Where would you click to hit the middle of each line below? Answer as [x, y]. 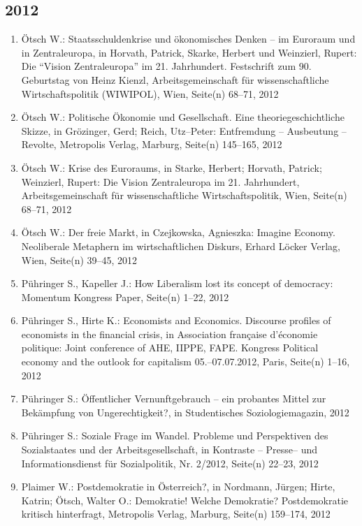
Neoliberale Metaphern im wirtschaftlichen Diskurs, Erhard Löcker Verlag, [181, 246]
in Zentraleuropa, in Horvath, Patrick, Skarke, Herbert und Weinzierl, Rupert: [189, 52]
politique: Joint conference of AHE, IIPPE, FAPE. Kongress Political [170, 348]
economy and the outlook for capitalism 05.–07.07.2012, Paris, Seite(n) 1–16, [186, 361]
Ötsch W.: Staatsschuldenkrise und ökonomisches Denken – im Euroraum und [188, 39]
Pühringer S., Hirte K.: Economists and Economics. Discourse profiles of [176, 320]
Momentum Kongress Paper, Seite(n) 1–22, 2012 [125, 297]
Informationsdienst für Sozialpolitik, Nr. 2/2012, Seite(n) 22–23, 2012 [170, 463]
